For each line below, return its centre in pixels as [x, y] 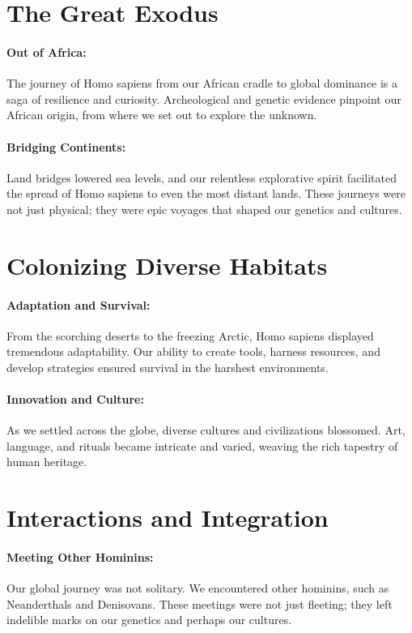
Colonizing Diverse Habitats [167, 265]
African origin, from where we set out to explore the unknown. [162, 115]
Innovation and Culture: [75, 399]
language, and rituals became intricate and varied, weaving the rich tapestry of [202, 445]
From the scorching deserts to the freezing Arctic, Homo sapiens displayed [190, 335]
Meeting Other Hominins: [80, 557]
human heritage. [47, 462]
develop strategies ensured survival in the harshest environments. [168, 367]
